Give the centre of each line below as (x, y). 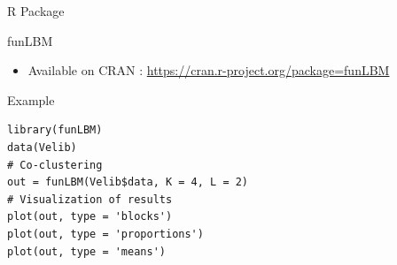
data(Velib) (42, 147)
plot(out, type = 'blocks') (90, 217)
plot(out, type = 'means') (86, 251)
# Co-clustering (55, 165)
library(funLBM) (55, 130)
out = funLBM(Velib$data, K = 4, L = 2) (128, 182)
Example (31, 99)
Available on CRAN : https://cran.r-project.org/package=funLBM (209, 70)
